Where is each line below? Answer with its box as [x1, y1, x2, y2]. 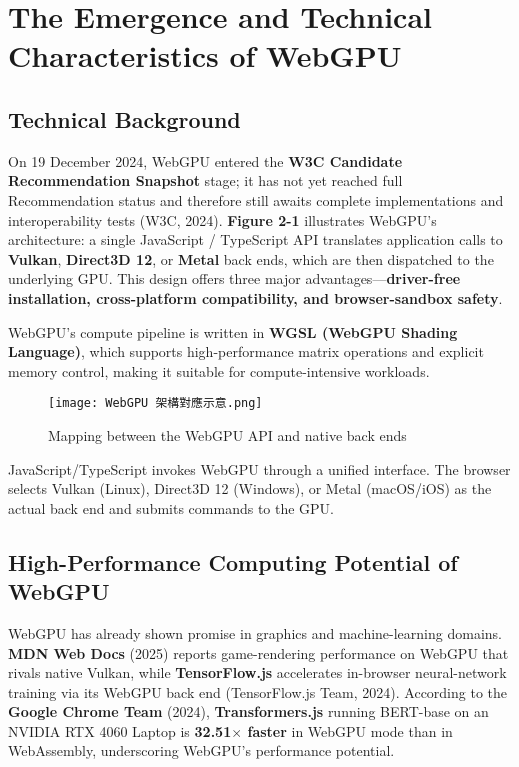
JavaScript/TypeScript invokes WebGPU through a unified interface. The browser [8, 458, 511, 479]
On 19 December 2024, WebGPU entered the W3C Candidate [8, 150, 403, 171]
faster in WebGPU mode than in [247, 720, 453, 741]
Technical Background [8, 103, 241, 134]
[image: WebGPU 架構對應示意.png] [48, 396, 263, 411]
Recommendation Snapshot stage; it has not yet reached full [8, 170, 403, 191]
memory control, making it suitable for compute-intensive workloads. [8, 360, 430, 381]
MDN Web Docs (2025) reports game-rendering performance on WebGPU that [8, 642, 509, 663]
